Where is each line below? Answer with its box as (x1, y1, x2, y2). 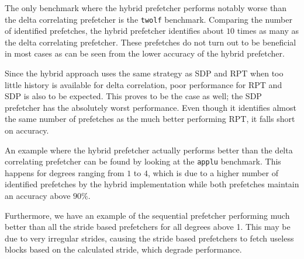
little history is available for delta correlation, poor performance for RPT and (5, 78, 282, 90)
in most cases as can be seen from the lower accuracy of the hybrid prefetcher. (5, 47, 285, 60)
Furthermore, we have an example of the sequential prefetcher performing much (5, 209, 290, 221)
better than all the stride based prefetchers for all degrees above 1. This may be (5, 220, 291, 233)
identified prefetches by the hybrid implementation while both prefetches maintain (5, 178, 299, 190)
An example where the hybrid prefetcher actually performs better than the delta (5, 143, 293, 156)
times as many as (237, 24, 299, 37)
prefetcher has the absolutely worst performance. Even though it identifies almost (5, 101, 296, 113)
